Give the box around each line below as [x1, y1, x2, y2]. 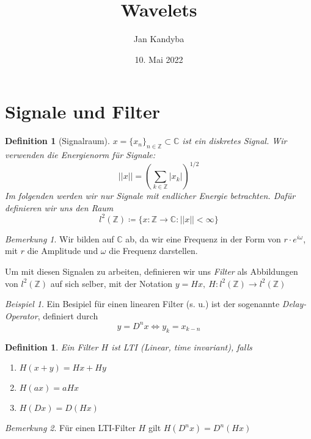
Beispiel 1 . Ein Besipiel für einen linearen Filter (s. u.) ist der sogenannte [5, 297, 280, 310]
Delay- [282, 297, 307, 310]
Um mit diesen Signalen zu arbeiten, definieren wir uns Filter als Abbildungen [5, 265, 298, 278]
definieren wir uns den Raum [5, 201, 114, 214]
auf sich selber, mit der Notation [50, 277, 173, 289]
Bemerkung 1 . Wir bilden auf [5, 232, 114, 245]
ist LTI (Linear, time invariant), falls [111, 340, 252, 353]
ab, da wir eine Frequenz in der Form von [125, 232, 281, 245]
